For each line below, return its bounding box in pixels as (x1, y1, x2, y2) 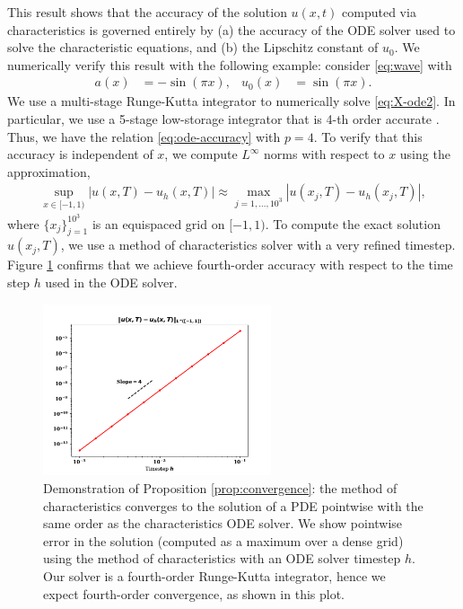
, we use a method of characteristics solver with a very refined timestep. (60, 235, 456, 254)
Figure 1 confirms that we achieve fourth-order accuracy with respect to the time (7, 255, 453, 274)
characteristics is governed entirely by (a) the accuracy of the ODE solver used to (7, 20, 456, 39)
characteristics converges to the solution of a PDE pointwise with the (43, 496, 424, 515)
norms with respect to (264, 145, 385, 163)
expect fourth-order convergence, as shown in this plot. (43, 584, 345, 603)
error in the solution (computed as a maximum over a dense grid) (43, 531, 404, 550)
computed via (342, 3, 416, 21)
